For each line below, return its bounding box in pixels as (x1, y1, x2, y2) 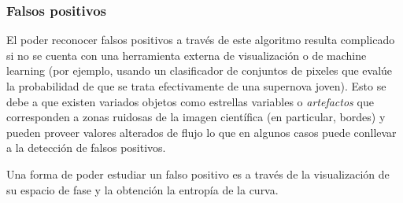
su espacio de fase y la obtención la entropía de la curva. (6, 181, 279, 197)
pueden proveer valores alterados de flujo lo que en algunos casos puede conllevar (6, 124, 397, 140)
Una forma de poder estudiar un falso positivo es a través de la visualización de (6, 165, 390, 182)
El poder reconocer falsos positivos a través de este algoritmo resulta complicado (6, 31, 395, 48)
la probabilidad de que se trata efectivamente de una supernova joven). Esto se (6, 78, 386, 94)
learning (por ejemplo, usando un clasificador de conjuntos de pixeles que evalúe (6, 62, 393, 79)
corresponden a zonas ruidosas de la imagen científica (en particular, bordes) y (6, 109, 386, 125)
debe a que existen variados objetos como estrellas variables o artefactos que (6, 93, 374, 109)
